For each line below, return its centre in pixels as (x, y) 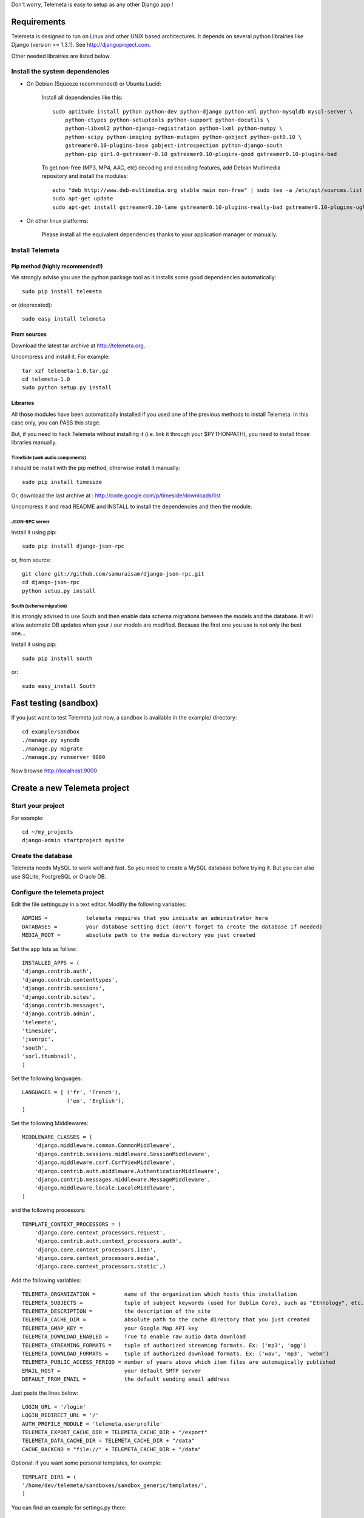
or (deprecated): (32, 305)
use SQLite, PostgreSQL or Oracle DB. (59, 876)
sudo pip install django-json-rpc (73, 546)
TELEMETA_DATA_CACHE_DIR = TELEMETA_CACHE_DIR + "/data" (109, 1441)
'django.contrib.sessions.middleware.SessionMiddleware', (123, 1154)
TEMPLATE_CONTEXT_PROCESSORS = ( (72, 1224)
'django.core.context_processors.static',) (100, 1267)
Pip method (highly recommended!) (57, 266)
